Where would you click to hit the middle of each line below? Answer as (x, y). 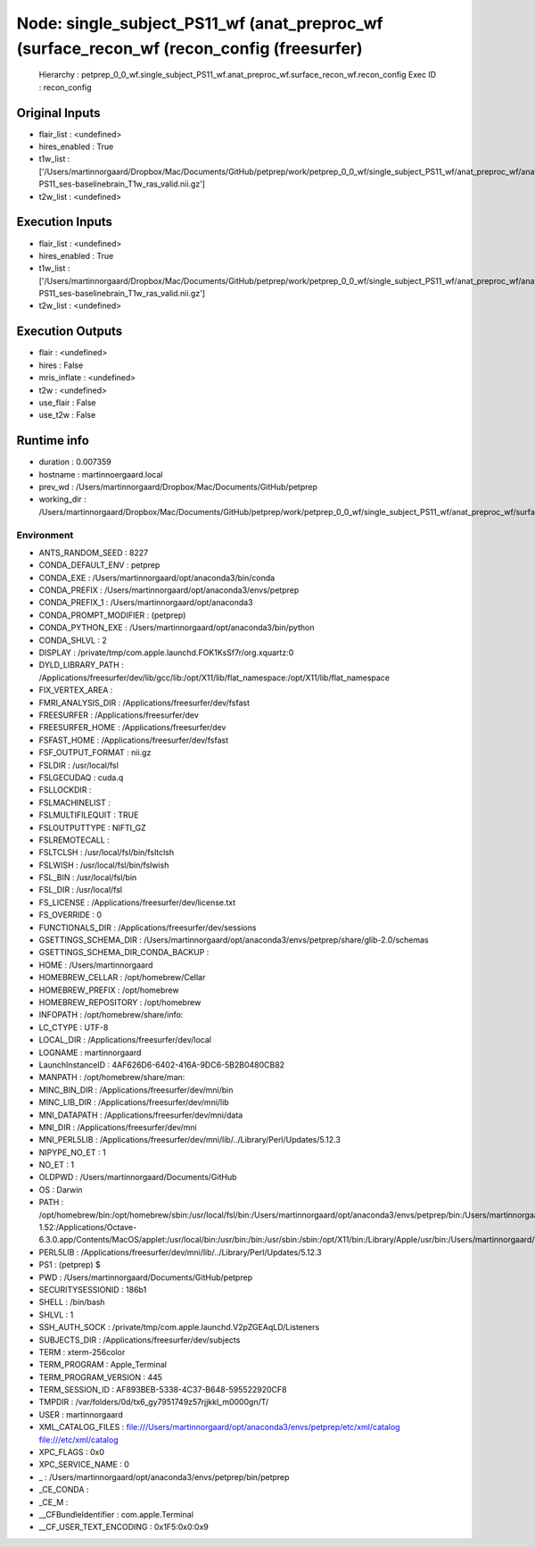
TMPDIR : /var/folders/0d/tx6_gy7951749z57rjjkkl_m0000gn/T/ (154, 1402)
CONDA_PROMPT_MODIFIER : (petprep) (112, 615)
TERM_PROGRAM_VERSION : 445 (101, 1377)
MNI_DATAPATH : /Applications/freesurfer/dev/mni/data (141, 1115)
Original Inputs (58, 113)
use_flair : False (67, 403)
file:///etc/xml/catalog (79, 1439)
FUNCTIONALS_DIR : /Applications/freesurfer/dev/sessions (148, 927)
